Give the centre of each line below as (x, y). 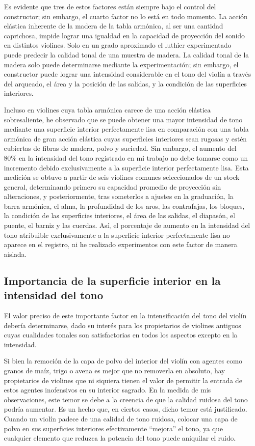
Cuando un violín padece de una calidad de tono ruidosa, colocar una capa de (121, 418)
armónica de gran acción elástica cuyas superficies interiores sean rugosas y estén (126, 138)
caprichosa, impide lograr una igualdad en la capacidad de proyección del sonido (125, 35)
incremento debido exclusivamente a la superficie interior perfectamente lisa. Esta (126, 167)
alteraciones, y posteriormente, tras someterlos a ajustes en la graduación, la (119, 196)
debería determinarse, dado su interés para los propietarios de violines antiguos (123, 325)
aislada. (15, 254)
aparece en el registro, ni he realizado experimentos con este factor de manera (121, 244)
